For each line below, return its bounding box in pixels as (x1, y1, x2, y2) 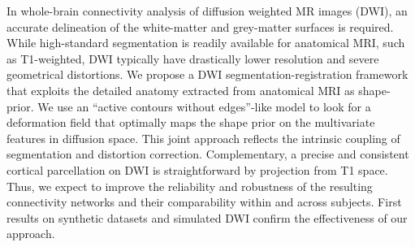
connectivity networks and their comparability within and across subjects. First (6, 193, 402, 210)
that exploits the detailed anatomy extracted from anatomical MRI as (6, 81, 355, 98)
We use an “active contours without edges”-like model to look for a (37, 97, 371, 115)
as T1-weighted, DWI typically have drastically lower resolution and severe (6, 50, 379, 67)
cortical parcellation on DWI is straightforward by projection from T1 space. (6, 161, 388, 178)
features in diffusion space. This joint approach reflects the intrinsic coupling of (6, 129, 400, 146)
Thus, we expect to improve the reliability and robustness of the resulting (6, 177, 373, 194)
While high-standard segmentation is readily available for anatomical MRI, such (6, 34, 405, 51)
